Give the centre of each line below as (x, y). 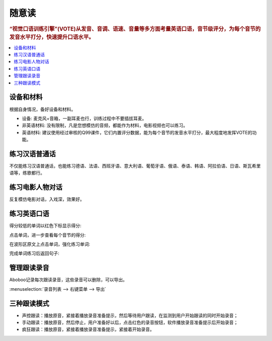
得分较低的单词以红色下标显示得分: (45, 226)
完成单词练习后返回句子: (35, 253)
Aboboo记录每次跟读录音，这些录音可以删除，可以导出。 (68, 280)
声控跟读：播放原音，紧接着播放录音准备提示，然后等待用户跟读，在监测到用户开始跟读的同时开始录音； (130, 315)
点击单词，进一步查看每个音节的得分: (48, 235)
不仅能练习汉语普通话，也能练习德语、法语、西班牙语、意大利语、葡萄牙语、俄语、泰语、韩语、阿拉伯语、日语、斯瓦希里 (135, 166)
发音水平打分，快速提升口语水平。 (52, 37)
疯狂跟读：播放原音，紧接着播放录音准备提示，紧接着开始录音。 (88, 329)
